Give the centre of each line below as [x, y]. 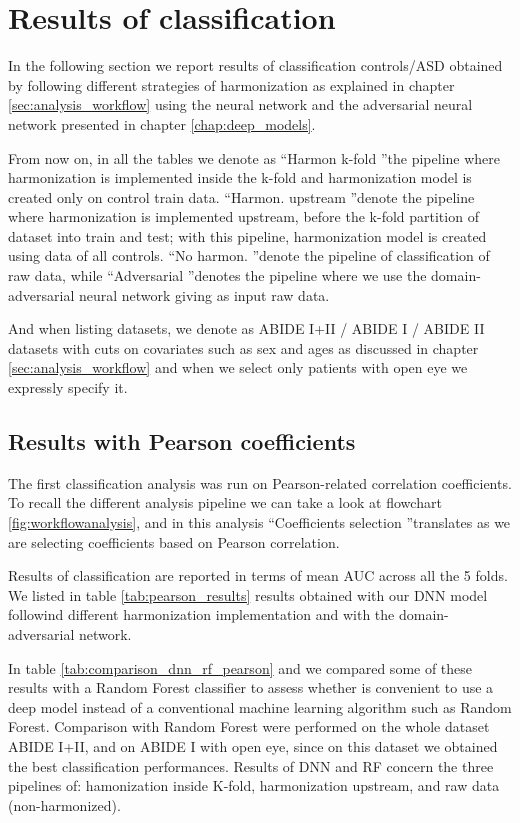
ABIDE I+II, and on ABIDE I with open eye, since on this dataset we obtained [253, 745]
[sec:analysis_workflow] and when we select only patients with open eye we [238, 367]
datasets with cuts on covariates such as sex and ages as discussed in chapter [243, 347]
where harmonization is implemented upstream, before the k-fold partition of [243, 216]
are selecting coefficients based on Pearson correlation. [174, 541]
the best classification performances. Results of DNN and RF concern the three [251, 765]
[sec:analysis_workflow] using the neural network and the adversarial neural [240, 104]
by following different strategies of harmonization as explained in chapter [231, 84]
